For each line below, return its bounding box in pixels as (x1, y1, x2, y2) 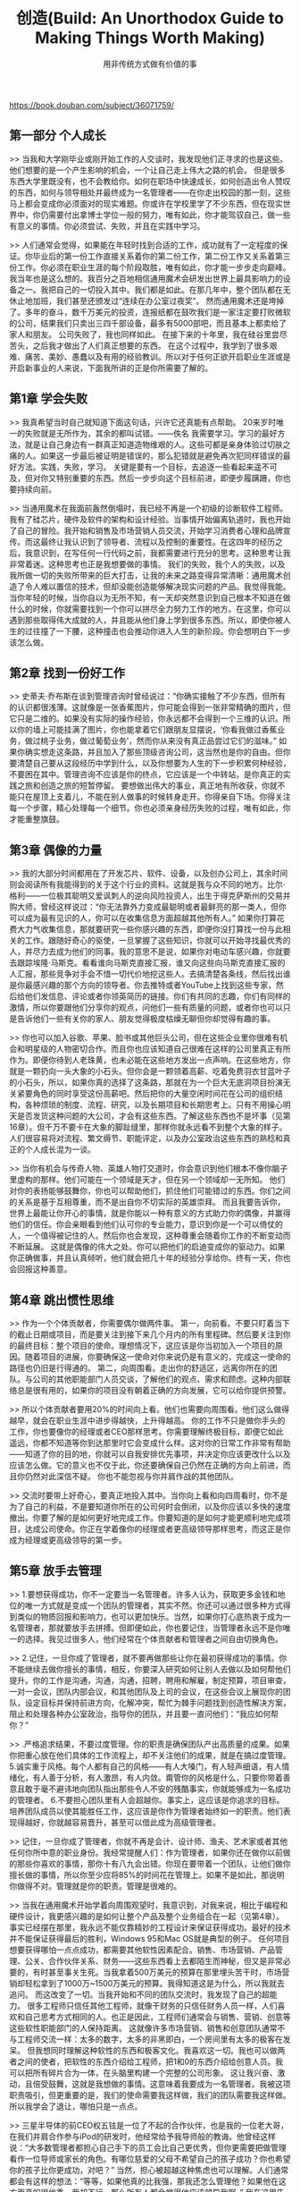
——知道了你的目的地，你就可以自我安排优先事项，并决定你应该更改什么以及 (9, 1449, 291, 1459)
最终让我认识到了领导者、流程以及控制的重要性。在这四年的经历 (39, 536, 275, 546)
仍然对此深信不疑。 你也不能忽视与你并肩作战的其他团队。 (24, 1471, 238, 1481)
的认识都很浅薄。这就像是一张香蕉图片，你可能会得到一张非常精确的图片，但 (9, 702, 291, 713)
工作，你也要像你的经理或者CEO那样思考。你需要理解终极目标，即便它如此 (9, 1426, 284, 1436)
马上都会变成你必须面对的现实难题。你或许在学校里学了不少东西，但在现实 (9, 198, 283, 208)
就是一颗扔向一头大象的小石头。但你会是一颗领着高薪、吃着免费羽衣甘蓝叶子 (9, 1066, 291, 1077)
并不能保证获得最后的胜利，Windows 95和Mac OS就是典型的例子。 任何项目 (9, 1933, 290, 1943)
